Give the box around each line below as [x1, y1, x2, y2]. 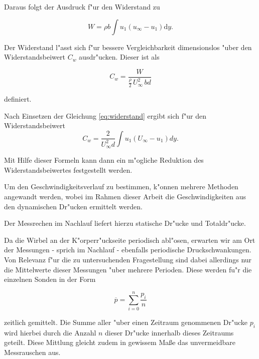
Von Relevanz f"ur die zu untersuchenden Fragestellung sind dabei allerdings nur [4, 254, 252, 264]
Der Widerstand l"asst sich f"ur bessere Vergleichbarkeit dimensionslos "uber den [4, 42, 252, 52]
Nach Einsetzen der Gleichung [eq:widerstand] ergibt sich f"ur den [4, 110, 207, 121]
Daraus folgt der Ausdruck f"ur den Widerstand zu [4, 2, 160, 12]
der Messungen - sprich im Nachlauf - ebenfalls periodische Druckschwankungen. [4, 244, 251, 255]
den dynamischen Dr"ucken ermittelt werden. [4, 201, 143, 211]
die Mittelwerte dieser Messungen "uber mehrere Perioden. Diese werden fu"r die [4, 264, 252, 274]
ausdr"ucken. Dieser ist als [79, 52, 160, 62]
